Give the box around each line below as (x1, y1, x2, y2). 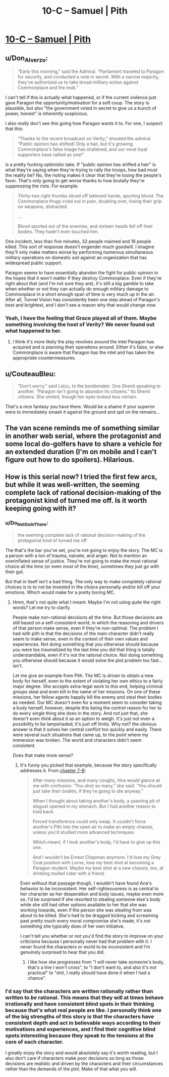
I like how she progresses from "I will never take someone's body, (27, 959, 164, 965)
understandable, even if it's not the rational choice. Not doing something (12, 652, 163, 658)
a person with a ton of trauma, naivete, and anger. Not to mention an (5, 552, 147, 559)
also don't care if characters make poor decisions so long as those (5, 1055, 144, 1061)
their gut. (5, 569, 24, 575)
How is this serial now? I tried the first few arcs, (5, 472, 157, 481)
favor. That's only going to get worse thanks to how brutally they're (5, 178, 145, 184)
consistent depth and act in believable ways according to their (5, 1019, 161, 1026)
